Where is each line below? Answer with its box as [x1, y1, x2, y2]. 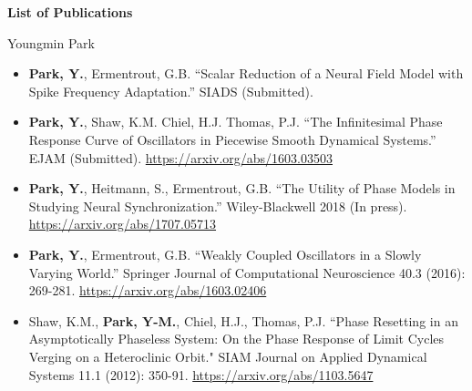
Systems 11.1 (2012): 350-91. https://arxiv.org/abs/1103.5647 [28, 365, 374, 384]
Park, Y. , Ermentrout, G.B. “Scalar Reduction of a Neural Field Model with [28, 64, 464, 83]
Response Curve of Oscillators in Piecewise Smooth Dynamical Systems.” [28, 129, 436, 149]
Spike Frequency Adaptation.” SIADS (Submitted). [28, 81, 313, 100]
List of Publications [7, 3, 133, 21]
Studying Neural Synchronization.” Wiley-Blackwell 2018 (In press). [28, 196, 407, 215]
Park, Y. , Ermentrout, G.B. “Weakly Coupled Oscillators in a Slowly [28, 244, 422, 263]
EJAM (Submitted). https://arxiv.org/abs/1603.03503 [28, 148, 333, 167]
